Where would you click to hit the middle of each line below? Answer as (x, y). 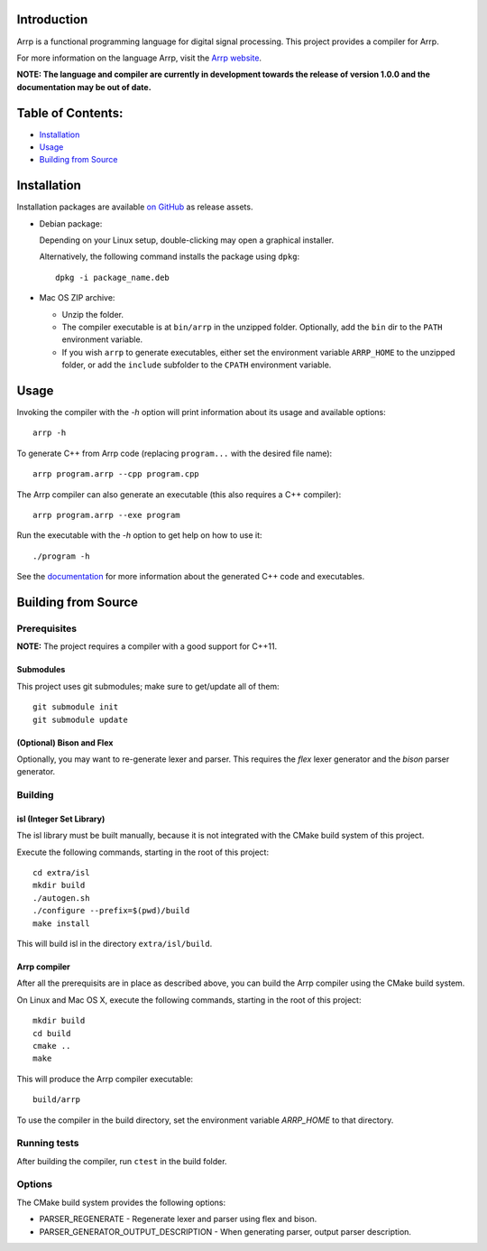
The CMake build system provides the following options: (121, 1202)
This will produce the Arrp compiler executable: (105, 1079)
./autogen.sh (61, 898)
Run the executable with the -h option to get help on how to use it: (139, 535)
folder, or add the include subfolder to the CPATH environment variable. (197, 365)
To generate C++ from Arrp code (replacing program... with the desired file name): (175, 453)
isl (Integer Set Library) (61, 819)
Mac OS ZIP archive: (77, 298)
